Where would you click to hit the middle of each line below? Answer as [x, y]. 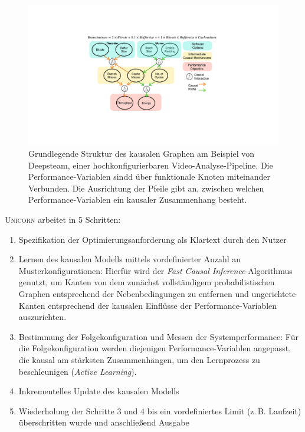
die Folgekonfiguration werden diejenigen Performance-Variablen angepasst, [155, 348]
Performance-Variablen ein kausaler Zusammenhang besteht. [138, 199]
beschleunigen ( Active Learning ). [78, 371]
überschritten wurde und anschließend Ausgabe [104, 422]
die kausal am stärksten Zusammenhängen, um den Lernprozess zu [139, 360]
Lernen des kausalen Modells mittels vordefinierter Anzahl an [130, 259]
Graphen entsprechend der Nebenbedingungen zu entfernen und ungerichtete [157, 294]
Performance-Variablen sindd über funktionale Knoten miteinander [150, 177]
